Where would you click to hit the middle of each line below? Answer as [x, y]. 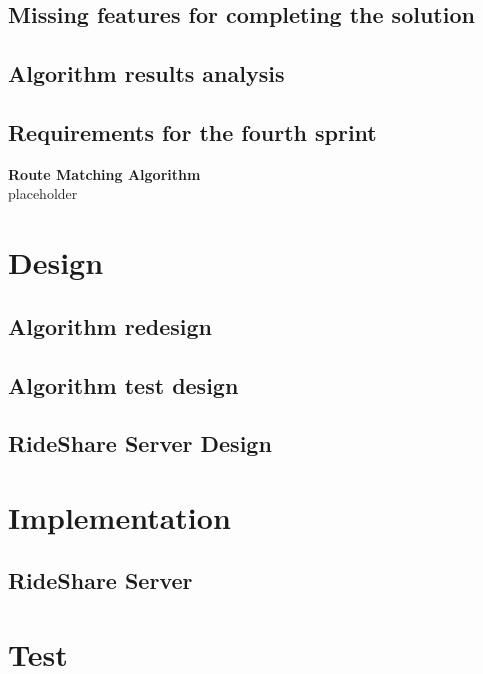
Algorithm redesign [110, 325]
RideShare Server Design [140, 443]
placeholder [43, 193]
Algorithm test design [123, 384]
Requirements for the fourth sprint [192, 131]
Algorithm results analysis [146, 73]
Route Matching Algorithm [104, 173]
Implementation [119, 516]
